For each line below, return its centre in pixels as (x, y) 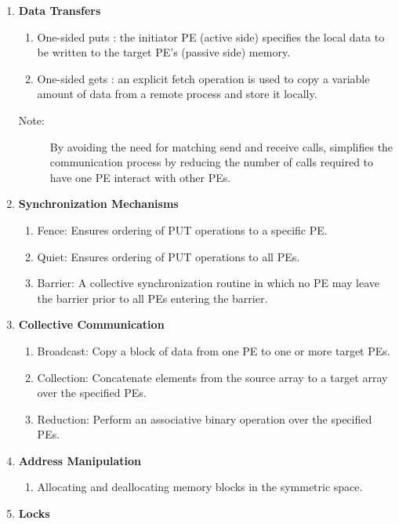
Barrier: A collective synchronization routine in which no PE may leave (209, 283)
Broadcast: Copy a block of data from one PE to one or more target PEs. (214, 350)
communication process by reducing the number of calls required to (212, 162)
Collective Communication (91, 324)
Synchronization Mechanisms (98, 204)
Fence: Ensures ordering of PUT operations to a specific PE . (182, 229)
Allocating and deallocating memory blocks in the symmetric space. (200, 487)
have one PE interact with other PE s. (140, 177)
